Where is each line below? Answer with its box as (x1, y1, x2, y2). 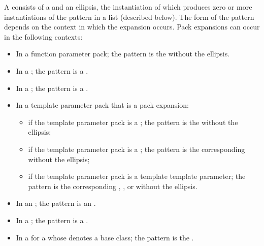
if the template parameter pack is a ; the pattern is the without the (28, 116, 238, 127)
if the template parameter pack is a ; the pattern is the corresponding (28, 143, 245, 154)
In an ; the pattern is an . (16, 198, 96, 208)
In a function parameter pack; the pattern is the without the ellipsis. (16, 48, 230, 59)
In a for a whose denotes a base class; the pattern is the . (16, 232, 194, 242)
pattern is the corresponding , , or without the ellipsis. (28, 180, 197, 191)
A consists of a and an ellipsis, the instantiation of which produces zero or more (4, 2, 252, 12)
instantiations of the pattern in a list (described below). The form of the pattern (4, 11, 254, 22)
